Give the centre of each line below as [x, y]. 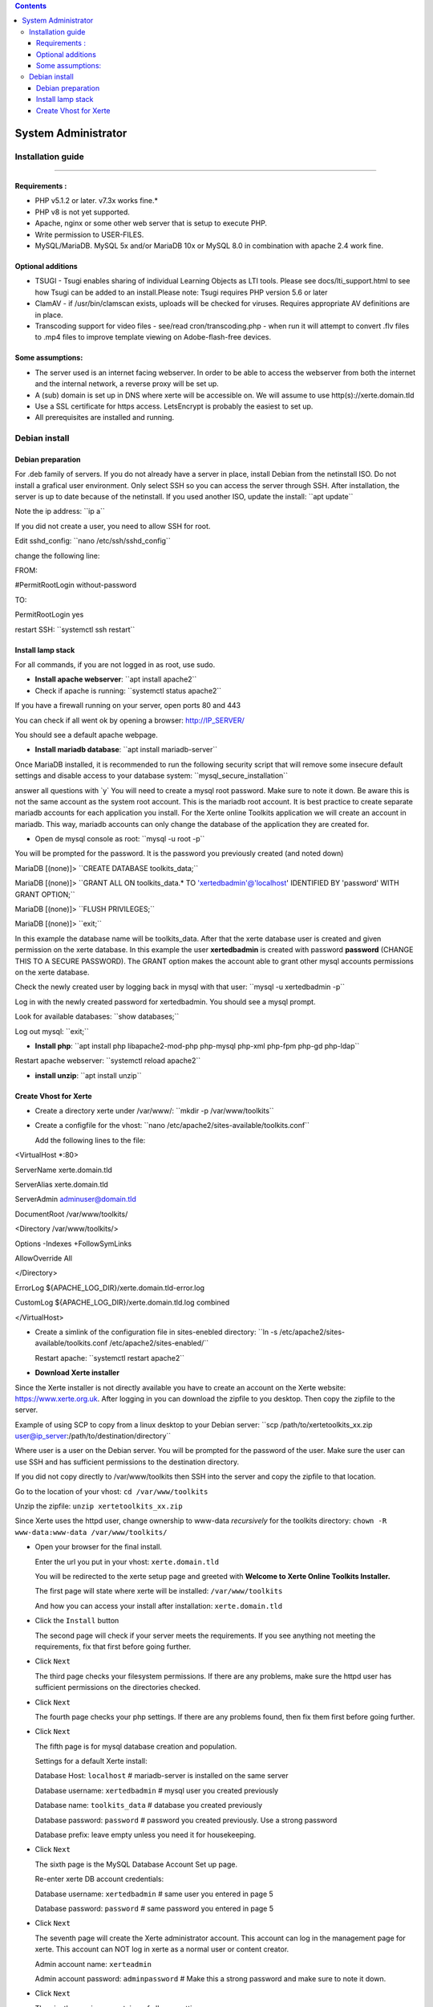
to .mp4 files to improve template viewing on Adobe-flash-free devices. [153, 337]
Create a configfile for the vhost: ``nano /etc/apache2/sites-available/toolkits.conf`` [172, 1126]
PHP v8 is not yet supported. [82, 212]
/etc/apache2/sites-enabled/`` [159, 1343]
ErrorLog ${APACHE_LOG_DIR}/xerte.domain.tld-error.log [109, 1288]
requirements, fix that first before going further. [113, 1647]
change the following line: [57, 556]
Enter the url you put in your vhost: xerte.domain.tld [127, 1561]
